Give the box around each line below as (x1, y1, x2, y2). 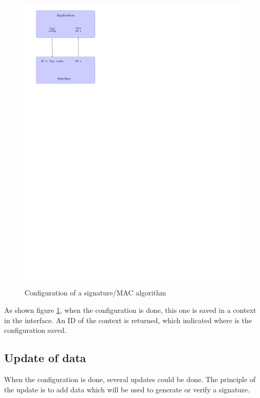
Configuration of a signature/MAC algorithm (25, 287, 166, 298)
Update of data (4, 350, 86, 366)
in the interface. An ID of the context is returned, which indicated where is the (4, 314, 252, 325)
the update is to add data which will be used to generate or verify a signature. (4, 384, 250, 394)
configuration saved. (4, 325, 67, 335)
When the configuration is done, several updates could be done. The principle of (4, 374, 256, 385)
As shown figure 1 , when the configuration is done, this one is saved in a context (4, 305, 256, 315)
